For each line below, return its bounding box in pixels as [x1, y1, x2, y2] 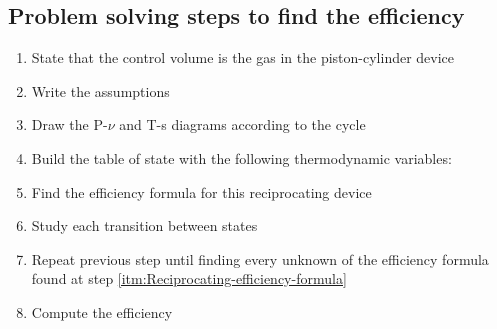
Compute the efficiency [31, 301, 173, 322]
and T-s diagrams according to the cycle [119, 114, 366, 135]
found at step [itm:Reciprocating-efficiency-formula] [31, 268, 347, 289]
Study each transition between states [31, 215, 258, 236]
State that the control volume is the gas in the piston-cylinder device [31, 47, 455, 68]
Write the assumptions [31, 80, 170, 101]
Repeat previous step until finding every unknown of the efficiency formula [31, 248, 489, 269]
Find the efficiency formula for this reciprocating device [31, 181, 372, 202]
